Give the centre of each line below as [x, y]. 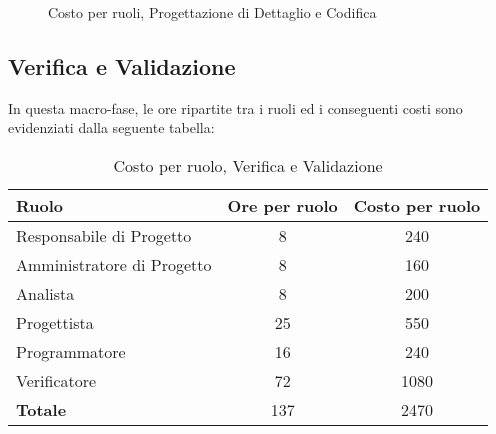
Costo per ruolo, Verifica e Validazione [248, 165]
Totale [41, 409]
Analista [45, 293]
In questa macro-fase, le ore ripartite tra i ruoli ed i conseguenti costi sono [235, 107]
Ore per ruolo [282, 205]
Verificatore [56, 380]
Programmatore [71, 351]
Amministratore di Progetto [114, 264]
